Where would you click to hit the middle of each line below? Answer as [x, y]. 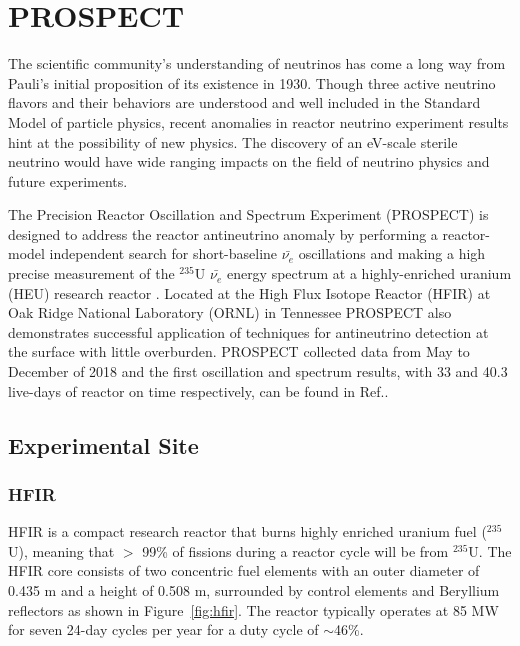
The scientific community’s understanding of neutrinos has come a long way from [257, 63]
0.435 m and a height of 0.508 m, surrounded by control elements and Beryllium [254, 590]
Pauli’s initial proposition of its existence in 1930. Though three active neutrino [252, 82]
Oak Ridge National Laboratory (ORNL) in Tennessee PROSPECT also [230, 312]
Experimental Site [103, 444]
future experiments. [68, 180]
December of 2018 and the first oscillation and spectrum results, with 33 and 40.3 [258, 371]
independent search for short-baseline [163, 253]
